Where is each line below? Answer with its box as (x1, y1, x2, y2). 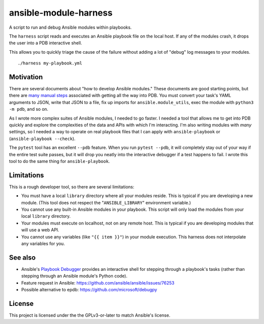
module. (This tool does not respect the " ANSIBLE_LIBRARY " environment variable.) (21, 200, 191, 205)
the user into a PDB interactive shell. (9, 40, 83, 46)
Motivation (9, 73, 43, 81)
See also (9, 253, 36, 262)
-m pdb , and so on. (9, 106, 48, 112)
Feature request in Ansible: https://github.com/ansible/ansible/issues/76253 (21, 280, 175, 285)
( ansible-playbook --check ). (9, 136, 76, 142)
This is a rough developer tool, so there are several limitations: (9, 183, 134, 190)
